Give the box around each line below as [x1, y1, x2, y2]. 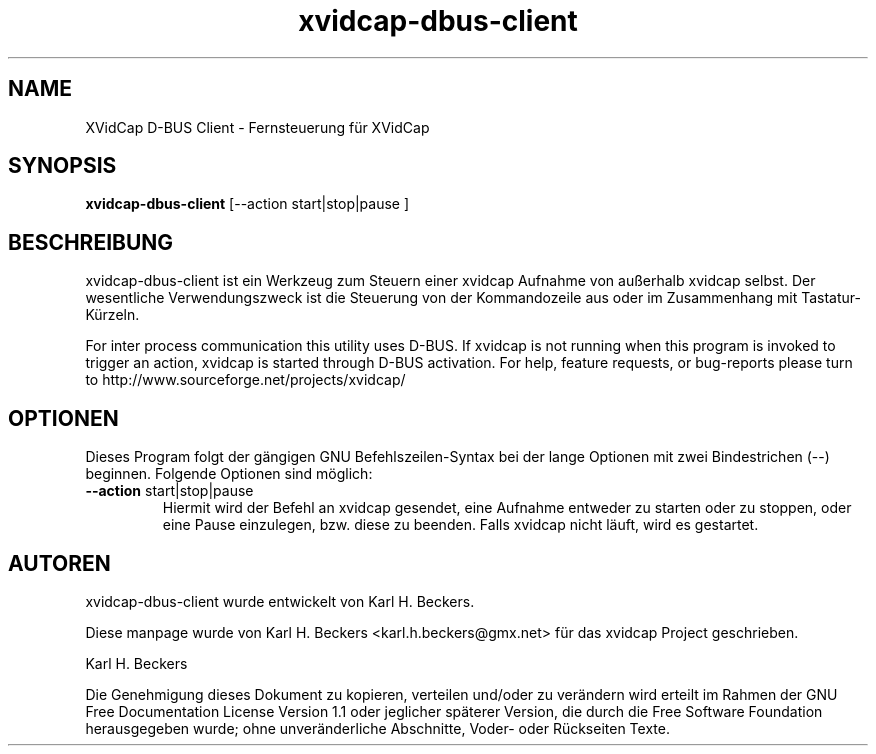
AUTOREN [8, 550, 111, 576]
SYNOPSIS [8, 153, 117, 179]
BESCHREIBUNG [8, 229, 174, 255]
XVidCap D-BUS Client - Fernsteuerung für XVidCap [85, 118, 430, 136]
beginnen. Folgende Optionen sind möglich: [85, 465, 373, 483]
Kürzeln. [85, 306, 140, 324]
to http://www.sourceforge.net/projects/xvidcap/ [85, 371, 406, 389]
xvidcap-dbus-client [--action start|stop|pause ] [85, 195, 410, 213]
